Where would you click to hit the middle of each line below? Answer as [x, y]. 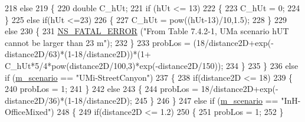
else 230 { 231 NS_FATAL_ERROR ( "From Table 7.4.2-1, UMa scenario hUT [147, 31]
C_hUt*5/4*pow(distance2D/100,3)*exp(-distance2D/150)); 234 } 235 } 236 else [152, 65]
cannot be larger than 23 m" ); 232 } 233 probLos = [98, 42]
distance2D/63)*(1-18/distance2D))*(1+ [78, 54]
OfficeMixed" [28, 112]
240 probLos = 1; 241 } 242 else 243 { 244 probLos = [102, 89]
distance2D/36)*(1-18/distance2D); [68, 100]
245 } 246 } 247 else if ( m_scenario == [206, 100]
